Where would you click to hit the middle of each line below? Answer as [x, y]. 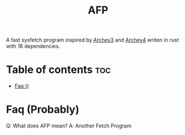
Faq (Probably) [43, 110]
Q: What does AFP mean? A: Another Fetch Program [69, 126]
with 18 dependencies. [33, 46]
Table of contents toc [58, 70]
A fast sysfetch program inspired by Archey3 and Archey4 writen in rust [92, 40]
